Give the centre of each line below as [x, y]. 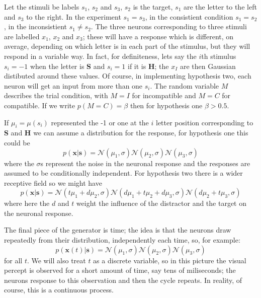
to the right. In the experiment [74, 16]
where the [19, 163]
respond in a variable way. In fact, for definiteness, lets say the [100, 56]
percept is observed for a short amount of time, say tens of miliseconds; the [120, 270]
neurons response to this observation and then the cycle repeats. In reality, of [123, 280]
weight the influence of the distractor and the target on [161, 203]
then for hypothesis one [166, 105]
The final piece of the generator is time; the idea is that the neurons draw [118, 230]
